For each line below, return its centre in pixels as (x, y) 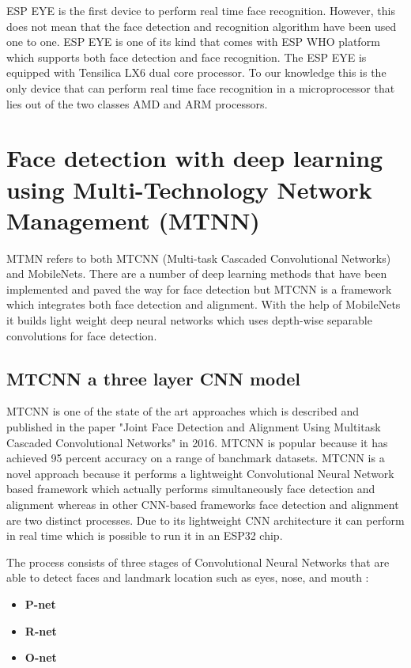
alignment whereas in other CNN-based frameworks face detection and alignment (203, 504)
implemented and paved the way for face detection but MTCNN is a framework (199, 288)
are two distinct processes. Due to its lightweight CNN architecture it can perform (205, 520)
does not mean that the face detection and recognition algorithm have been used (202, 26)
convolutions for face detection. (82, 335)
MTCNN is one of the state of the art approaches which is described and (183, 411)
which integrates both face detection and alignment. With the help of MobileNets (204, 304)
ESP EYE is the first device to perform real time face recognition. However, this (201, 10)
